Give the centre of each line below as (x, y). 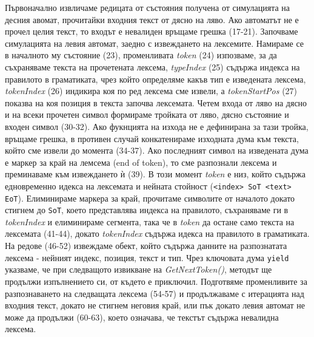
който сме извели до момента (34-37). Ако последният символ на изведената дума (157, 150)
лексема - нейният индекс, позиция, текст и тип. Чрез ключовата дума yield (147, 257)
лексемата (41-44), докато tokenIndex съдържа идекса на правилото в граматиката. (157, 233)
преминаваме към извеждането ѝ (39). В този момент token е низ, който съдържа (155, 174)
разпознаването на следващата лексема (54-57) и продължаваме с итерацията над (155, 293)
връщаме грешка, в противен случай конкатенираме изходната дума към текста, (152, 138)
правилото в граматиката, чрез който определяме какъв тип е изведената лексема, (155, 79)
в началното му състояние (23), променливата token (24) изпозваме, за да (141, 55)
